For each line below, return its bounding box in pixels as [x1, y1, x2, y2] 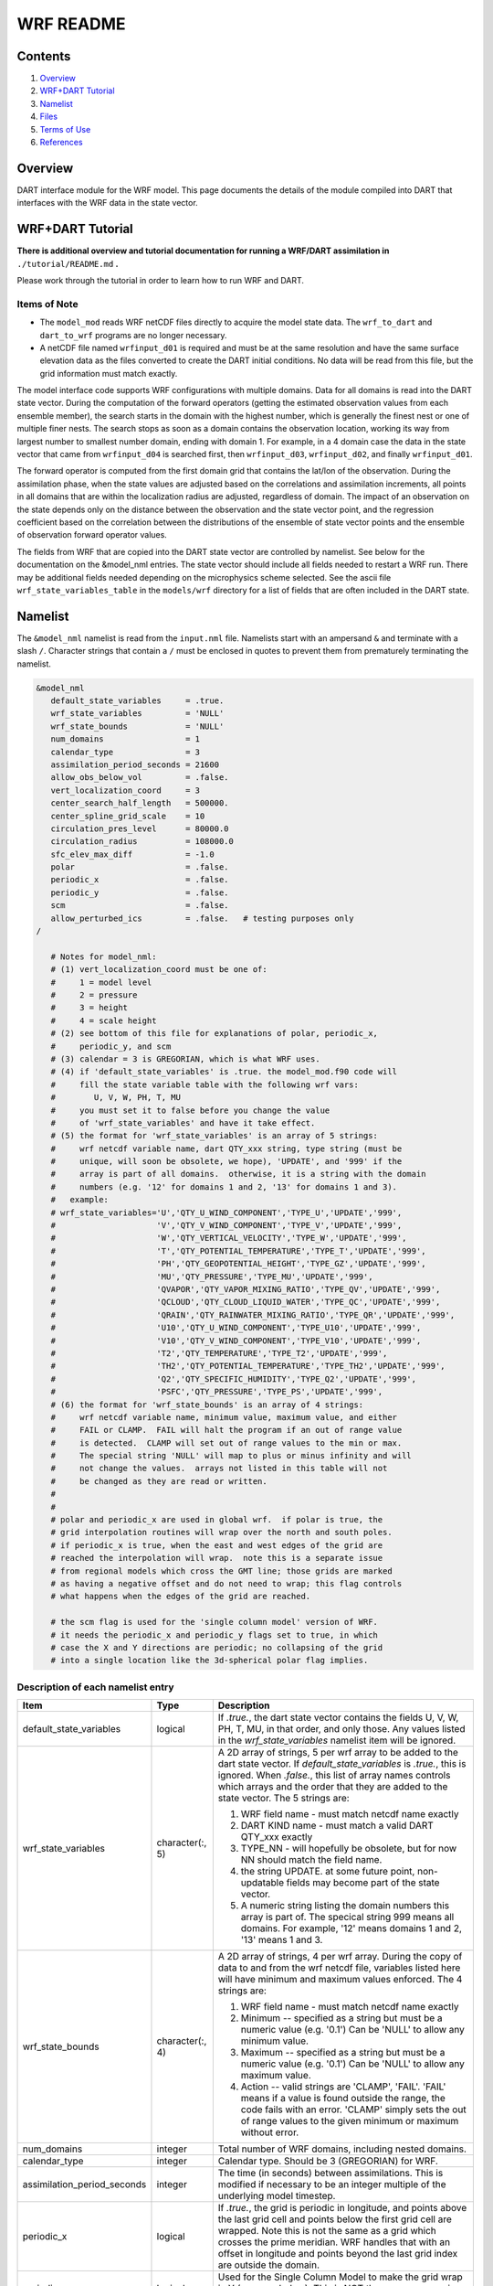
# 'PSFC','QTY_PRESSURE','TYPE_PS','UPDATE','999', [50, 1386, 383, 1397]
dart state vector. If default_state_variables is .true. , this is [217, 1757, 467, 1770]
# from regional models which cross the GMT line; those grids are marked [50, 1565, 393, 1576]
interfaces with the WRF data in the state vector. [16, 198, 198, 208]
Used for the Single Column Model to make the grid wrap [217, 2270, 463, 2283]
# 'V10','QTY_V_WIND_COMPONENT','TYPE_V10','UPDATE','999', [50, 1335, 422, 1346]
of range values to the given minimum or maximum [240, 2115, 459, 2128]
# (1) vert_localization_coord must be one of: [50, 965, 268, 975]
